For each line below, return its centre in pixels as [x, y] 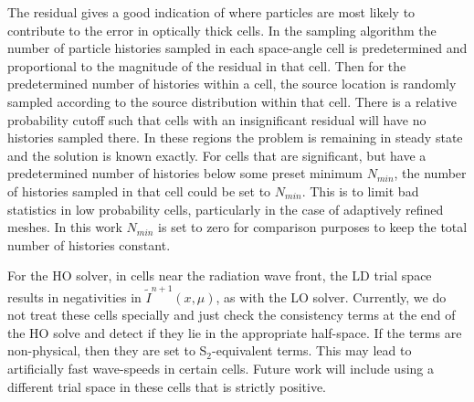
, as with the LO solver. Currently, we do [331, 296]
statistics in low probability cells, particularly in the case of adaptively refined [226, 209]
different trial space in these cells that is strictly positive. [167, 386]
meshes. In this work [65, 227]
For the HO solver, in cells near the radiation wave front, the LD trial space [220, 275]
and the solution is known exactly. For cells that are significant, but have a [217, 155]
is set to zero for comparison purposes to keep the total [313, 227]
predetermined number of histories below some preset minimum [185, 173]
